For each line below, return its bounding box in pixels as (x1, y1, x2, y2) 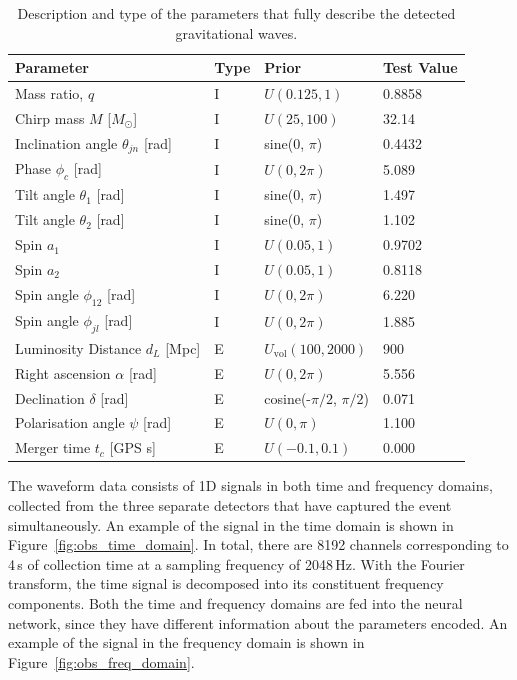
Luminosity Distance (15, 337, 142, 358)
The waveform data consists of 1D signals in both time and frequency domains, (8, 475, 493, 496)
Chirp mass (15, 107, 85, 128)
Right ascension (15, 362, 111, 383)
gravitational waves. (175, 22, 298, 43)
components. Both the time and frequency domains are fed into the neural (8, 592, 463, 613)
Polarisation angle (15, 412, 125, 433)
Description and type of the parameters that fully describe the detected (17, 3, 456, 23)
